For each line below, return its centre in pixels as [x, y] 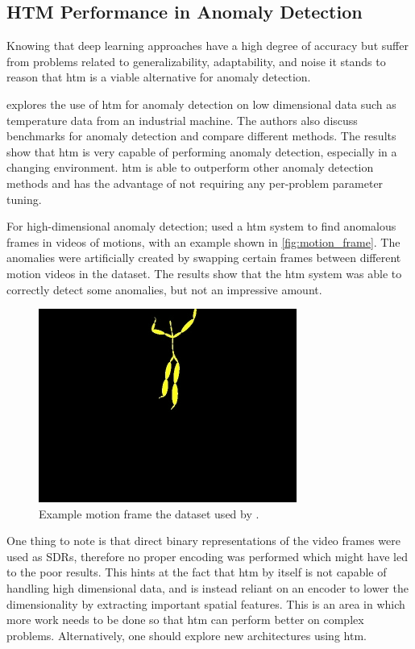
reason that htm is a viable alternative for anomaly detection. [159, 77]
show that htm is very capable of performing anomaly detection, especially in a [202, 151]
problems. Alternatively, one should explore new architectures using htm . [187, 635]
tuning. [24, 199]
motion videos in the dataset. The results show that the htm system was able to [204, 273]
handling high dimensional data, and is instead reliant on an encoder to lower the [207, 588]
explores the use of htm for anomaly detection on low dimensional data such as [201, 104]
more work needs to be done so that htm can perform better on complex [185, 620]
